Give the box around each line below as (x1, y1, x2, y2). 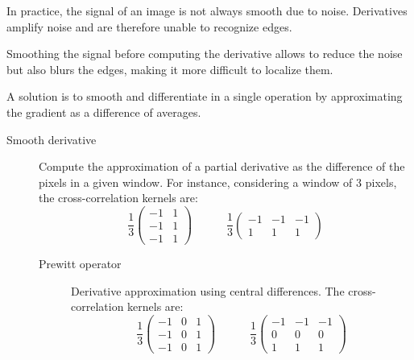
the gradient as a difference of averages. (6, 103, 201, 120)
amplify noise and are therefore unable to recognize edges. (6, 18, 292, 35)
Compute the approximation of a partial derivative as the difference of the (39, 158, 405, 175)
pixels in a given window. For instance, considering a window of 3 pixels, (39, 173, 397, 190)
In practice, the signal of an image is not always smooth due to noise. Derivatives (6, 2, 408, 19)
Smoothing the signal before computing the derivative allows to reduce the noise (6, 45, 403, 62)
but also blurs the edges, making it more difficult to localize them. (6, 60, 333, 77)
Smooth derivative (6, 130, 97, 147)
